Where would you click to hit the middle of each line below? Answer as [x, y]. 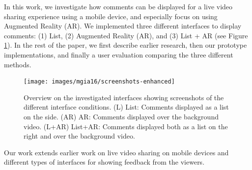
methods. [18, 64]
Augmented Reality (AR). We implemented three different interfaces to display [123, 26]
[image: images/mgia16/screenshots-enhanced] [99, 82]
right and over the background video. [79, 136]
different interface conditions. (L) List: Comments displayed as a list [126, 107]
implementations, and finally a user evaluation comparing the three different [119, 54]
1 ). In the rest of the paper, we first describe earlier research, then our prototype [126, 45]
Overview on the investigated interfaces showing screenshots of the [124, 97]
